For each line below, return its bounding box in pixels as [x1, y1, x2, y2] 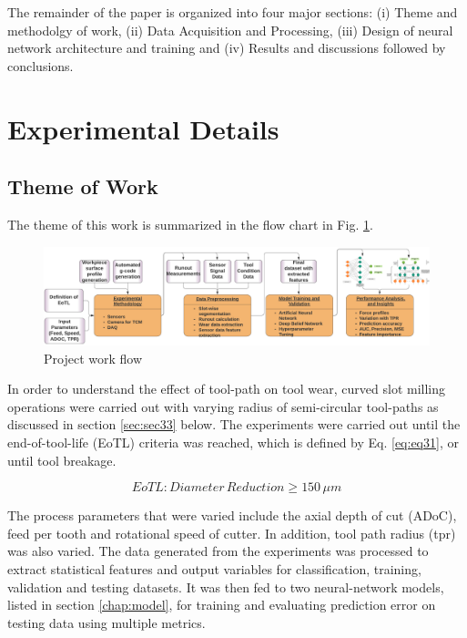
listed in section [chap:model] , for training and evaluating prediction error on [7, 595, 436, 614]
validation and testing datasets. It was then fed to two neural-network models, [7, 577, 444, 596]
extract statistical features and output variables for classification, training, [7, 559, 421, 578]
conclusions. [7, 56, 74, 75]
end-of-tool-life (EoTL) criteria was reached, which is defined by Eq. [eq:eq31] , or [7, 433, 459, 451]
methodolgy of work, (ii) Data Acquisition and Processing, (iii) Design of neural [7, 20, 453, 39]
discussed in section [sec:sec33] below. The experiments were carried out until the [7, 415, 461, 434]
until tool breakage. [7, 450, 117, 469]
